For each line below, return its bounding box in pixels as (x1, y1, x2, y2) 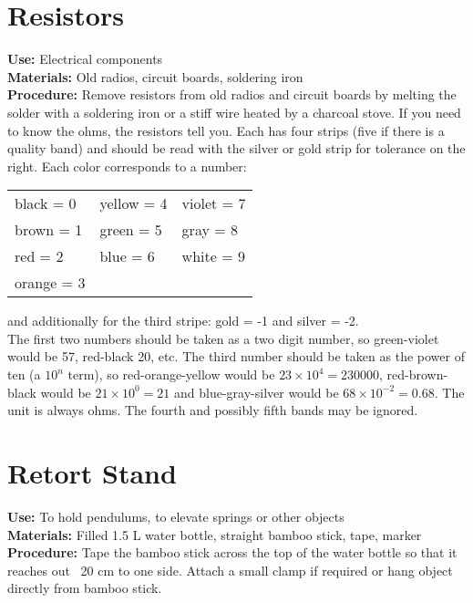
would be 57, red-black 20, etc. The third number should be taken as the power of (7, 347, 465, 366)
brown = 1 (15, 219, 83, 241)
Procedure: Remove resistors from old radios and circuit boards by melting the (7, 85, 457, 104)
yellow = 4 (99, 192, 168, 214)
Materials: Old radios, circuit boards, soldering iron (7, 67, 303, 86)
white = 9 (181, 245, 245, 267)
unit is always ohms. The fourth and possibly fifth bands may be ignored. (7, 400, 418, 420)
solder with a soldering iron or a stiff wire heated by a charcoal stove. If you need (7, 102, 461, 121)
